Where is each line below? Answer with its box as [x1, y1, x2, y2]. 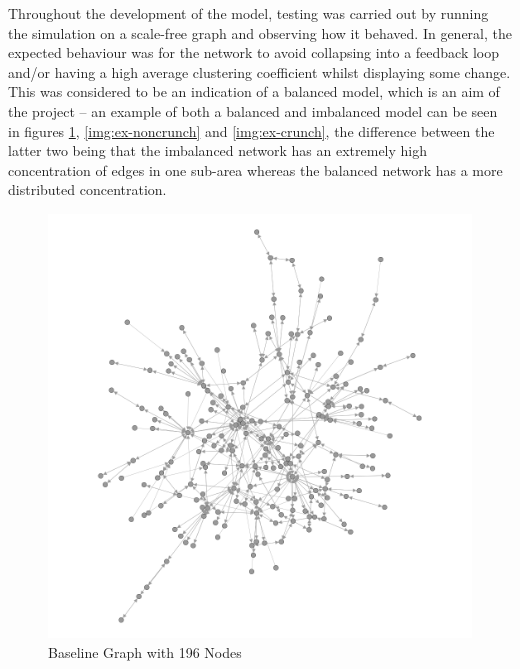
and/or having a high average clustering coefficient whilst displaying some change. [8, 61, 511, 82]
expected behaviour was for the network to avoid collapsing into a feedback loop [8, 42, 500, 63]
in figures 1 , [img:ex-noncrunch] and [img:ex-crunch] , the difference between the [8, 120, 495, 141]
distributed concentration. [8, 179, 167, 200]
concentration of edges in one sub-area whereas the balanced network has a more [8, 159, 503, 180]
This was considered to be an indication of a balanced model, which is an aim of [8, 81, 500, 102]
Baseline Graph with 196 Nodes [48, 641, 242, 662]
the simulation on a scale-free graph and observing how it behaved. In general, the [8, 22, 512, 43]
